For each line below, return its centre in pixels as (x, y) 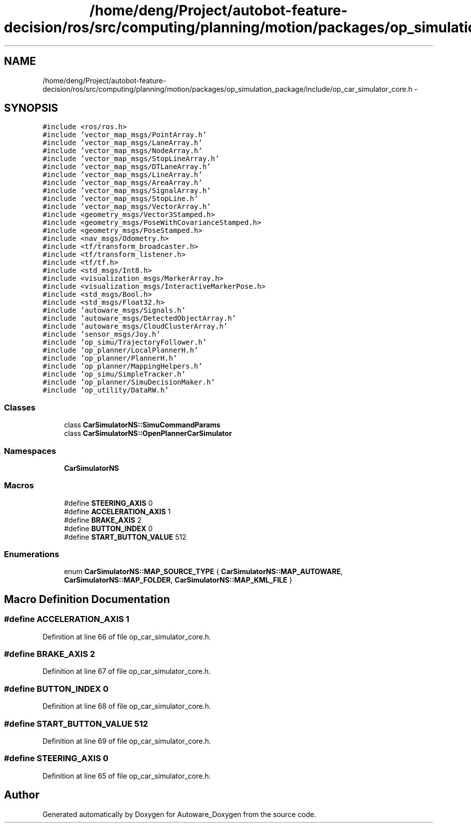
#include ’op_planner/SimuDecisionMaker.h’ (129, 382)
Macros (19, 486)
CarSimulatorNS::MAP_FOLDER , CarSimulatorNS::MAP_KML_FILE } (178, 580)
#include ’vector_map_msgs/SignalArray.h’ (127, 191)
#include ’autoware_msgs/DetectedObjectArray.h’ (139, 318)
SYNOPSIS (31, 108)
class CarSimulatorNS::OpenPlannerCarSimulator (148, 433)
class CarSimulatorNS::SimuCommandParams (142, 425)
